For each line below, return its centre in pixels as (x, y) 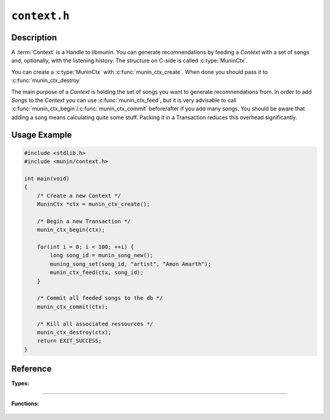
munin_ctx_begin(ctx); (71, 230)
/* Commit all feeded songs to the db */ (100, 298)
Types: (20, 383)
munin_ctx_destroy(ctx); (74, 332)
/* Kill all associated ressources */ (95, 324)
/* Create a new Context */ (79, 196)
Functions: (25, 404)
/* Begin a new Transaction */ (84, 221)
